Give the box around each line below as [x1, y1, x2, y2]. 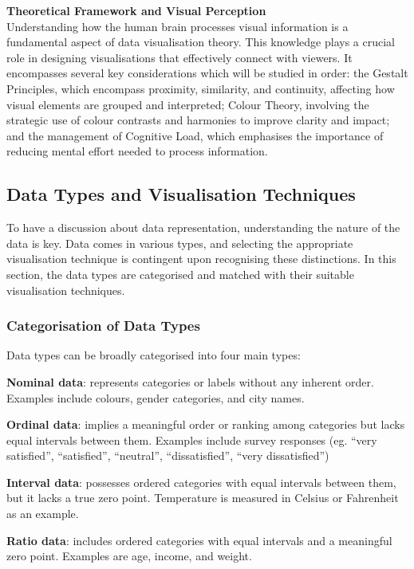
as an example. [6, 505, 79, 522]
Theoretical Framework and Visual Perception [6, 2, 266, 18]
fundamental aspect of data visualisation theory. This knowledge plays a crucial [6, 33, 395, 50]
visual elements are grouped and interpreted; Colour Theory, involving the [6, 96, 369, 112]
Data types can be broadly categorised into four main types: [6, 347, 301, 363]
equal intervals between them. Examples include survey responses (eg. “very [6, 431, 377, 448]
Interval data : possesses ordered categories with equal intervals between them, [6, 473, 396, 490]
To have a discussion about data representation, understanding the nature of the [6, 219, 400, 236]
